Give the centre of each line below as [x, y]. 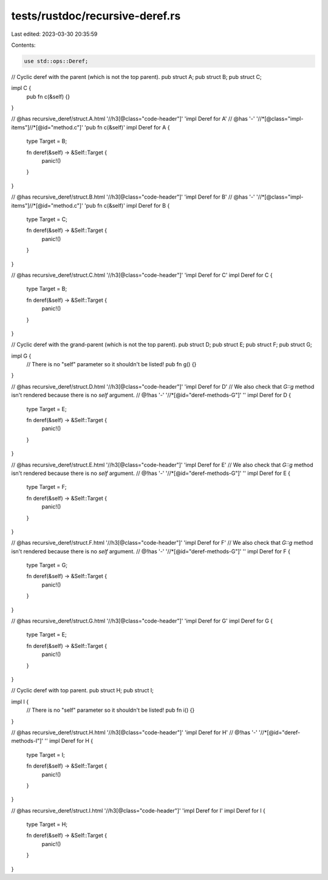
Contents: [23, 45]
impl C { [21, 88]
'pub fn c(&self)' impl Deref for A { [127, 127]
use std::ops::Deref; [56, 61]
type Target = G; [47, 565]
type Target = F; [46, 487]
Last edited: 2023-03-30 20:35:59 [54, 34]
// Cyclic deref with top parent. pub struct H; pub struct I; [83, 691]
